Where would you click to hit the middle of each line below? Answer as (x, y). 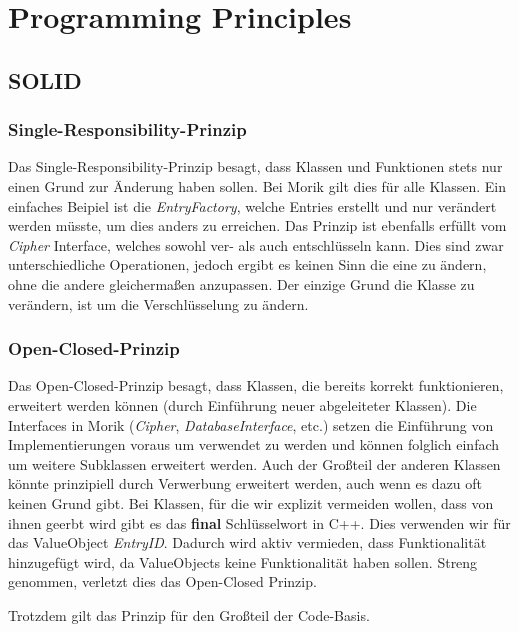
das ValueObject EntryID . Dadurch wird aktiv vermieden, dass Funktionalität (247, 542)
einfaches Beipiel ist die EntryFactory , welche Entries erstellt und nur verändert (252, 205)
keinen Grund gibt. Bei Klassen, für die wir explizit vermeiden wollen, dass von (251, 502)
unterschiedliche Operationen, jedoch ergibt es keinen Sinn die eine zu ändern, (247, 264)
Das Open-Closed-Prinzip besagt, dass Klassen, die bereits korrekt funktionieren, (256, 385)
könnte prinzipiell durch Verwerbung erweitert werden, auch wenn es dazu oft (245, 483)
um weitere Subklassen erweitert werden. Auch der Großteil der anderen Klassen (254, 463)
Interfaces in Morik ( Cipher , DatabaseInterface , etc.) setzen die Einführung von (251, 424)
